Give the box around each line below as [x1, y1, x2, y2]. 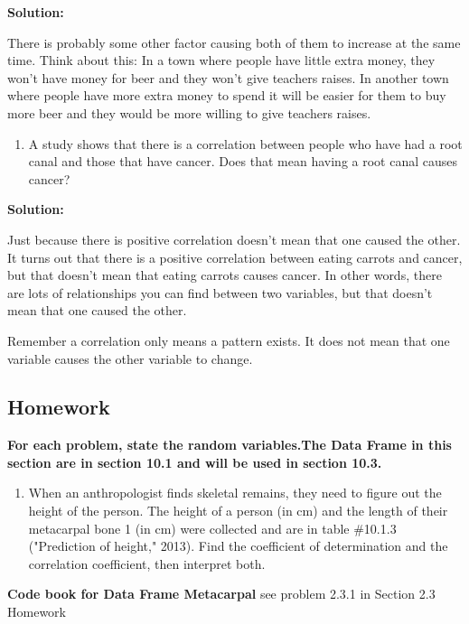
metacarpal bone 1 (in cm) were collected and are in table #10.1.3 [28, 518, 397, 537]
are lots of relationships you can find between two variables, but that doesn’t [7, 283, 433, 302]
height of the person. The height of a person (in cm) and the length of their [28, 501, 448, 520]
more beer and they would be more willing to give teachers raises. [7, 103, 371, 122]
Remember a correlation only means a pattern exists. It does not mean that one [7, 331, 450, 349]
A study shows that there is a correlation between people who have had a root [28, 134, 463, 153]
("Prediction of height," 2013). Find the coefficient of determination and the [28, 536, 448, 555]
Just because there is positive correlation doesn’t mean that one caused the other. [7, 229, 461, 248]
